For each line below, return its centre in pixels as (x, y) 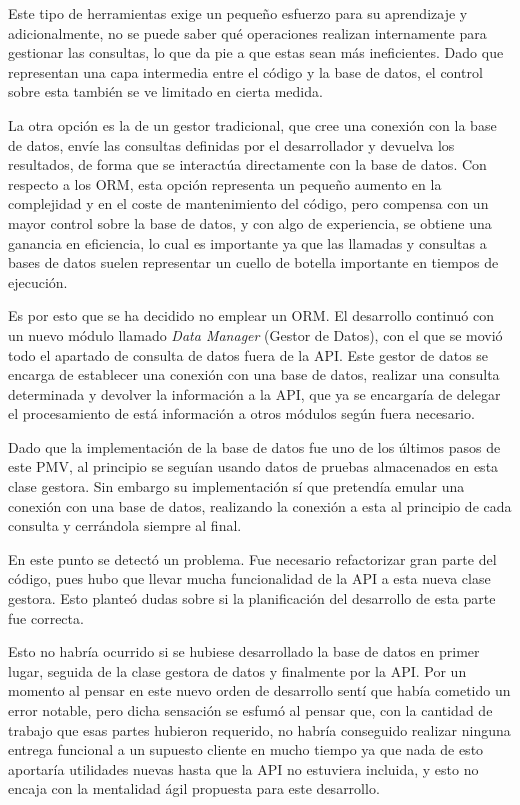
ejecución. (38, 281)
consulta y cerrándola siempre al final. (125, 525)
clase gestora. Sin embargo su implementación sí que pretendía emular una (236, 486)
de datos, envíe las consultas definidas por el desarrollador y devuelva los (231, 144)
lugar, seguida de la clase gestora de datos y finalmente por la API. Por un (237, 670)
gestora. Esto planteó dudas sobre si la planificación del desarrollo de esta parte (252, 598)
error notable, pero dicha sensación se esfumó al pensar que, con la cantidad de (250, 710)
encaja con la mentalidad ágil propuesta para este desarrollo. (194, 788)
